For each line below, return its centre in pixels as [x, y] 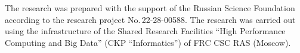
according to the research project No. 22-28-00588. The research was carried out [150, 19]
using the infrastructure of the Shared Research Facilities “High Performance [145, 31]
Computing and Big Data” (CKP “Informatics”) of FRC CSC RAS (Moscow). [148, 42]
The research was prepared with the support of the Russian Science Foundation [150, 8]
